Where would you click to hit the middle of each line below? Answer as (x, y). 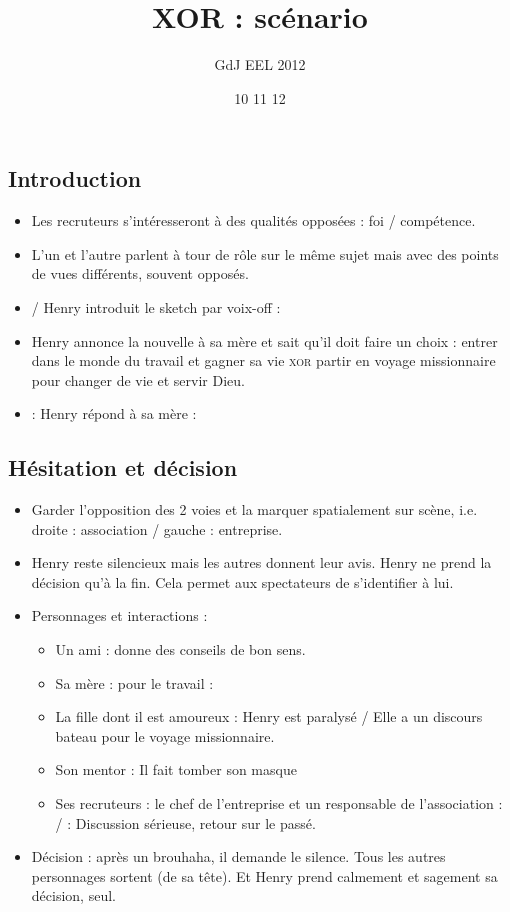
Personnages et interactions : (119, 615)
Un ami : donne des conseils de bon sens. (180, 649)
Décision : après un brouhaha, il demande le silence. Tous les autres (238, 856)
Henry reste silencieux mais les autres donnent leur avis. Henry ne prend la (261, 562)
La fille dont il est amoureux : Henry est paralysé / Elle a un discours (269, 716)
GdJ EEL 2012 (260, 64)
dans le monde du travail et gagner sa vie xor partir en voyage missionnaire (263, 360)
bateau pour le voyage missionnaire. (165, 735)
